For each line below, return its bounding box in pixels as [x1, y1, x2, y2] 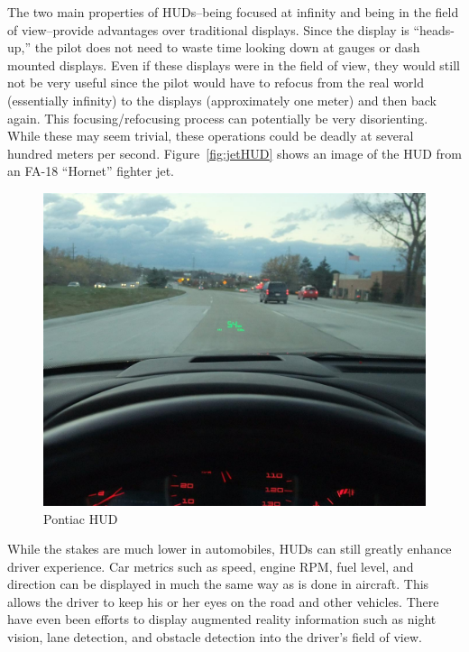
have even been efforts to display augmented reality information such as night [7, 610, 437, 629]
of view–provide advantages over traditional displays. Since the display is [7, 20, 409, 39]
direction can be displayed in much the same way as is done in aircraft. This [7, 574, 429, 593]
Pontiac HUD [43, 509, 118, 528]
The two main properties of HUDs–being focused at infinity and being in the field [7, 3, 459, 21]
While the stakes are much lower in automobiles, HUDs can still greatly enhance [7, 539, 452, 558]
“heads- [413, 20, 455, 39]
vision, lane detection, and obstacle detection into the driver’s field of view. [7, 628, 422, 647]
